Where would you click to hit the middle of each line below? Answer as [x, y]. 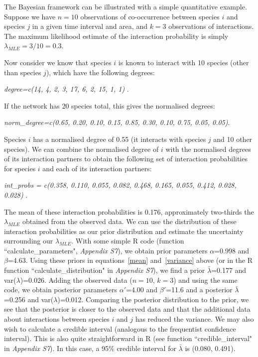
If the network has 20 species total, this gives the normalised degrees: [110, 105]
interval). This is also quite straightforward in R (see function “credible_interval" [128, 338]
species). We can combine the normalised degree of [81, 149]
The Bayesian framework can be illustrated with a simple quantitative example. [126, 6]
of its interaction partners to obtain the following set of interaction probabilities [126, 159]
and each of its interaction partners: [97, 168]
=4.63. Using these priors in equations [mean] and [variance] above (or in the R [130, 260]
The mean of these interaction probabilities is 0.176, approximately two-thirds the [129, 211]
